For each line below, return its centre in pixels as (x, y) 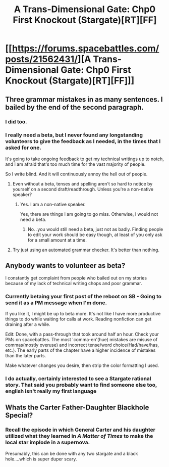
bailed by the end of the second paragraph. (74, 107)
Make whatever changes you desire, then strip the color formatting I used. (82, 365)
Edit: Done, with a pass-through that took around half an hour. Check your (82, 334)
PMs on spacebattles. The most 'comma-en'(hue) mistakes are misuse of (81, 339)
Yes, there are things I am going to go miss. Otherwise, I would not (89, 214)
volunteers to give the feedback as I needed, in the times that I (83, 142)
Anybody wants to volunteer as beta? (65, 266)
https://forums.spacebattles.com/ (86, 49)
